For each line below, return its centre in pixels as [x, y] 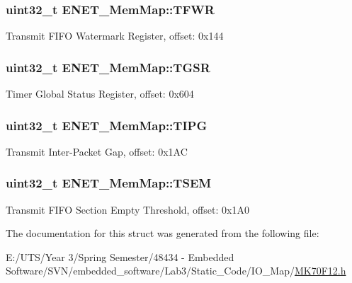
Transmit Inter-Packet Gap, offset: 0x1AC [97, 151]
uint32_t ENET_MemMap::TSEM [109, 183]
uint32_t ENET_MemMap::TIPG [107, 125]
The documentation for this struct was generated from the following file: [163, 233]
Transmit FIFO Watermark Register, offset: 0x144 [115, 36]
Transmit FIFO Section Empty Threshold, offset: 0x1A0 [127, 209]
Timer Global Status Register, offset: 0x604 [100, 94]
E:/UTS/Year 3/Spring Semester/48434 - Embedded [120, 256]
